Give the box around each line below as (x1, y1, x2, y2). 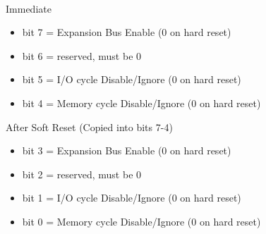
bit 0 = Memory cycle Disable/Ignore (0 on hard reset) (22, 214, 261, 228)
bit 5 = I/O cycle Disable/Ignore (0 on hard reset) (22, 72, 241, 87)
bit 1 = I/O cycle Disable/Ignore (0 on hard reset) (22, 190, 241, 205)
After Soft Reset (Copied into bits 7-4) (6, 119, 173, 134)
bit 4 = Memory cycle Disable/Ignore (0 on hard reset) (22, 95, 261, 110)
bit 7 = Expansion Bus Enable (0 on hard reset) (22, 25, 231, 39)
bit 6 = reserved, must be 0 (22, 48, 142, 63)
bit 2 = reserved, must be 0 (22, 166, 142, 181)
